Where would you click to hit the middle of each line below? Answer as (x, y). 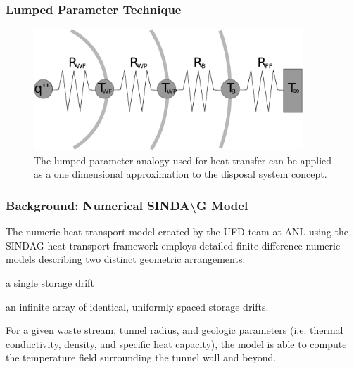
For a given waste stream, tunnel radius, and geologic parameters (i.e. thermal (175, 330)
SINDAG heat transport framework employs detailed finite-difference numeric (173, 245)
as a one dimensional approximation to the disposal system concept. (181, 174)
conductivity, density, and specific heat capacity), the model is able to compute (176, 343)
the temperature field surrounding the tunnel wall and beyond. (141, 357)
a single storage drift (50, 282)
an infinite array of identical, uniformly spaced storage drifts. (137, 306)
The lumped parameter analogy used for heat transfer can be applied (183, 160)
